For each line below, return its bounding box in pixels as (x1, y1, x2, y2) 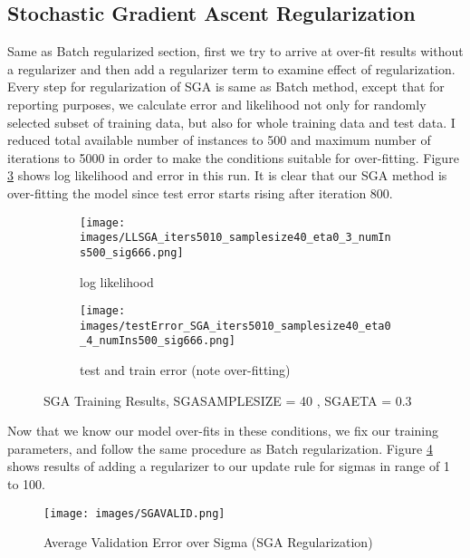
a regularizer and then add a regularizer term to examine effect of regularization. (7, 59, 456, 78)
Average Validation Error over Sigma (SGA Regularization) (43, 533, 373, 552)
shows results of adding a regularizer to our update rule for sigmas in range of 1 (7, 457, 450, 476)
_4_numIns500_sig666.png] (80, 334, 235, 348)
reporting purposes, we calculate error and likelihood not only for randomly (7, 94, 427, 113)
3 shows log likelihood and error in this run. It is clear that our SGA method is (7, 166, 447, 185)
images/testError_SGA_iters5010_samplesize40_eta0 (80, 319, 391, 332)
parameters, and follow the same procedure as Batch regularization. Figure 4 (7, 438, 433, 457)
